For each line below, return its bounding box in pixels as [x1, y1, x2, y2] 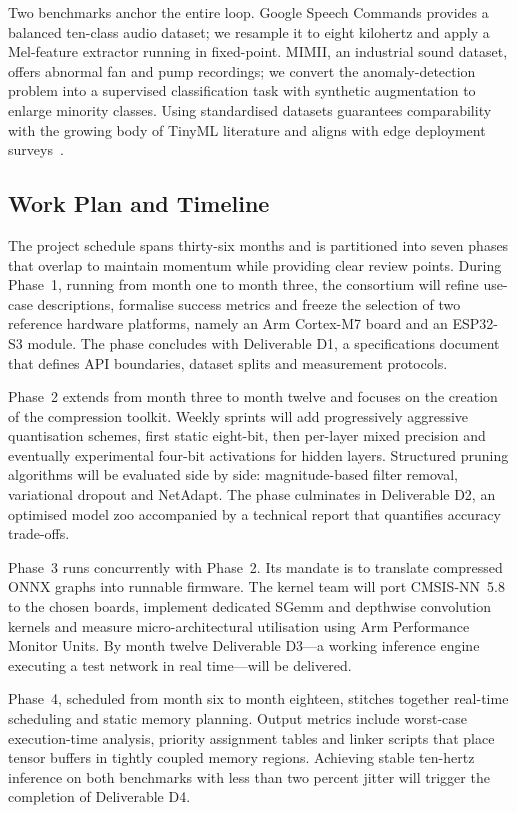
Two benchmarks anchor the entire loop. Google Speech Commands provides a [8, 2, 489, 22]
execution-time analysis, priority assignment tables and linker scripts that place [8, 727, 495, 748]
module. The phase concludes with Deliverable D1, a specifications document [27, 332, 500, 353]
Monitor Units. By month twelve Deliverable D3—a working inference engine [8, 635, 480, 656]
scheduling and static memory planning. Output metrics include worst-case [8, 708, 468, 729]
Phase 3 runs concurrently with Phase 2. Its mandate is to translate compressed [8, 556, 503, 577]
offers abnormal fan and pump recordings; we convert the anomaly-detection [8, 60, 476, 81]
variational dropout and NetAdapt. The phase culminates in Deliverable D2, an [8, 484, 496, 505]
